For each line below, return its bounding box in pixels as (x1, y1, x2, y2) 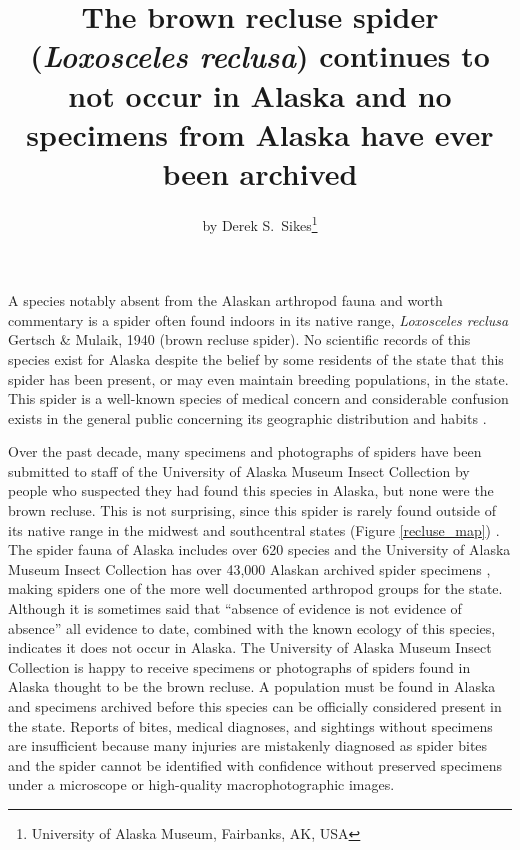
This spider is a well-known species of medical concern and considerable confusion (8, 388, 509, 409)
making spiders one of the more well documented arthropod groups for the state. (8, 578, 503, 599)
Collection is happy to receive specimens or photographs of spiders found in (8, 656, 471, 677)
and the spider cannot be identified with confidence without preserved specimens (8, 754, 502, 775)
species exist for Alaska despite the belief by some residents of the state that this (8, 348, 504, 369)
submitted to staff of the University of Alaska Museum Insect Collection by (8, 460, 470, 481)
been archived (162, 152, 358, 193)
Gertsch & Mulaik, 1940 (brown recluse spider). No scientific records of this (8, 329, 471, 350)
